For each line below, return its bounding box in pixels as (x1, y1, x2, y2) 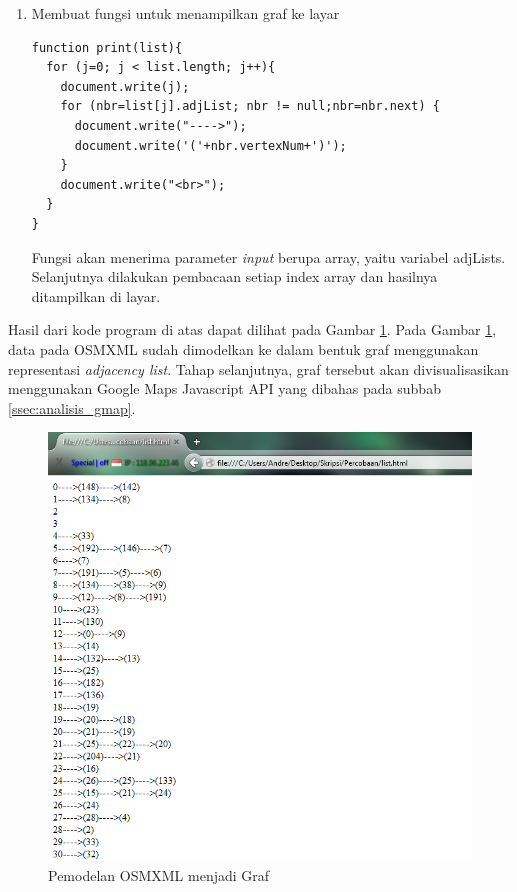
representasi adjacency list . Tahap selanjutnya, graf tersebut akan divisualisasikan (8, 358, 509, 379)
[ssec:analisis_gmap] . (8, 397, 136, 418)
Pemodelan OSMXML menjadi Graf (48, 864, 270, 885)
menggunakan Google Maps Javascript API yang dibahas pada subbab (8, 378, 441, 399)
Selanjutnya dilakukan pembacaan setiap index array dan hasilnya (31, 266, 438, 287)
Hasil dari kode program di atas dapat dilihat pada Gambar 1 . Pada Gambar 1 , (8, 319, 497, 340)
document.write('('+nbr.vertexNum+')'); (74, 138, 347, 153)
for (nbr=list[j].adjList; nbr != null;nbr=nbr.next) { (60, 99, 440, 114)
